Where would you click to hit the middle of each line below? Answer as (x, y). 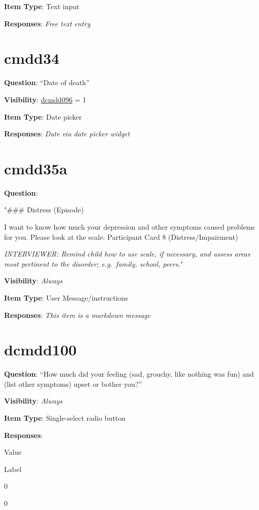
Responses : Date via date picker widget (67, 134)
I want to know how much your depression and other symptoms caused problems (129, 227)
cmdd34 (32, 58)
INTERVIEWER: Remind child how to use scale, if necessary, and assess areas (127, 254)
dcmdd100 (41, 350)
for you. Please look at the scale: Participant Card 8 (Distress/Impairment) (121, 236)
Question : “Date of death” (47, 82)
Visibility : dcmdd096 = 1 (45, 99)
